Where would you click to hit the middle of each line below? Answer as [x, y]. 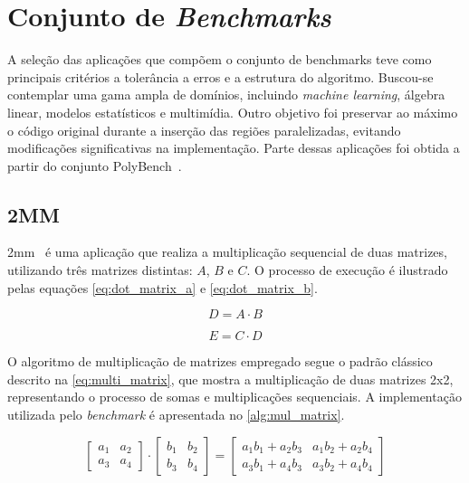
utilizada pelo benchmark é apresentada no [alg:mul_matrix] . [176, 415]
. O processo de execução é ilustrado [347, 270]
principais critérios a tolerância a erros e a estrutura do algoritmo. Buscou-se [220, 76]
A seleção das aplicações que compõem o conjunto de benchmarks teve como [220, 59]
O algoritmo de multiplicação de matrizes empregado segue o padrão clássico [220, 361]
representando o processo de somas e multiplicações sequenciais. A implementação [234, 397]
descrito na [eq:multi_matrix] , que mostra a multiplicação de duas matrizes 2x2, [230, 379]
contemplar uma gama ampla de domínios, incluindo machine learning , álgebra [226, 95]
